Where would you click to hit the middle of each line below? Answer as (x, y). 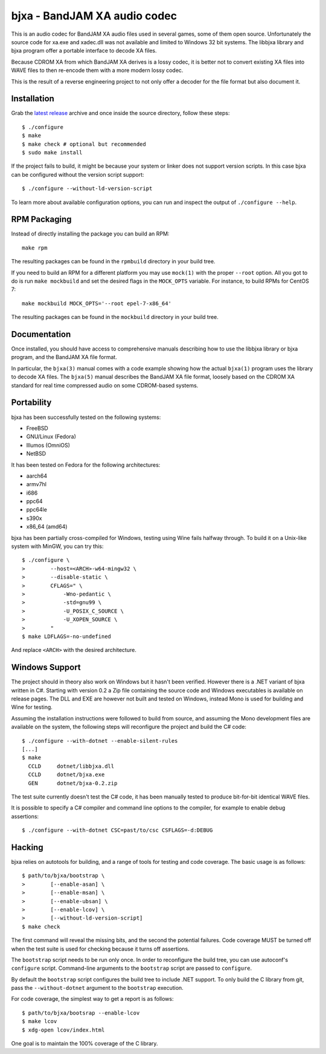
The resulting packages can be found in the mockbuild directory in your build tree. (115, 317)
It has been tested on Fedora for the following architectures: (86, 465)
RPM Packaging (41, 219)
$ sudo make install (52, 152)
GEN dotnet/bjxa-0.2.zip (73, 783)
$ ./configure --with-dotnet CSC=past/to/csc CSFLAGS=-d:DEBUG (117, 830)
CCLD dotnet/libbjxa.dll (71, 766)
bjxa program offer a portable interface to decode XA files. (84, 51)
